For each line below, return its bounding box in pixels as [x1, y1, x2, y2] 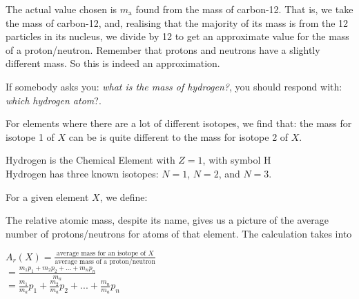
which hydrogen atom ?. [6, 93, 101, 107]
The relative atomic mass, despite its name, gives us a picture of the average [6, 213, 329, 227]
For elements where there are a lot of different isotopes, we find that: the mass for [6, 116, 352, 131]
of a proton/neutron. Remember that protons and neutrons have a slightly [6, 42, 320, 57]
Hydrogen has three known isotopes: [6, 166, 159, 180]
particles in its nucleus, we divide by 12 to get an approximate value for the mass [6, 29, 349, 44]
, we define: [99, 189, 148, 204]
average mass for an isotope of [56, 250, 146, 258]
